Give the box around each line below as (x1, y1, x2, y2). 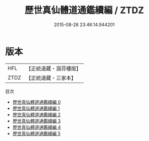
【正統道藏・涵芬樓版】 (26, 65, 82, 72)
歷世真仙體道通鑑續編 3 (12, 118, 61, 124)
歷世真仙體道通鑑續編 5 (12, 130, 61, 136)
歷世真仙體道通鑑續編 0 (12, 99, 61, 105)
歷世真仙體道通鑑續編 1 (12, 105, 60, 111)
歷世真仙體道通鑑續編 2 (12, 111, 61, 117)
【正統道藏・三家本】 (26, 74, 77, 81)
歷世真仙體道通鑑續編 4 (12, 124, 61, 130)
